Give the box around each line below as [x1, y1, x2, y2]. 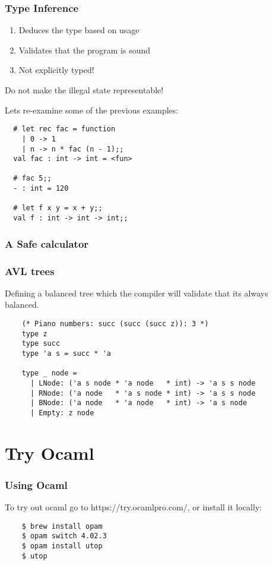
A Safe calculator [5, 236, 89, 251]
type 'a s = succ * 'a [21, 349, 111, 358]
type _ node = [21, 369, 77, 378]
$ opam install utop [21, 542, 103, 551]
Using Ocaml [5, 477, 68, 492]
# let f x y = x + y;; [13, 204, 103, 213]
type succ [21, 339, 61, 348]
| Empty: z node [30, 408, 94, 417]
